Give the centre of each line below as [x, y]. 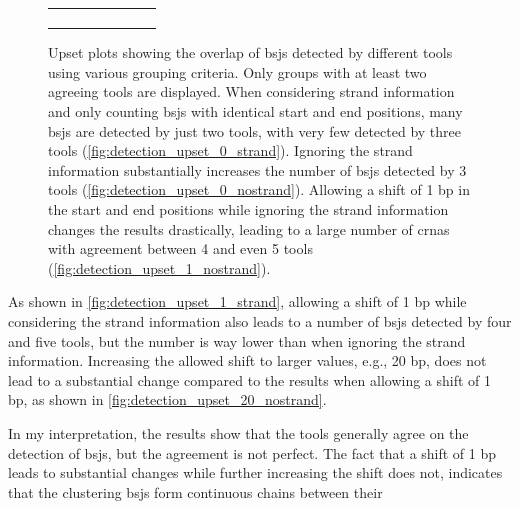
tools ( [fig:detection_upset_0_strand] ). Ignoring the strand [230, 150]
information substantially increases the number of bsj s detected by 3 [257, 169]
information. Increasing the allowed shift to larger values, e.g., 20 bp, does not [247, 360]
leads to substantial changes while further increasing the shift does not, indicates [255, 472]
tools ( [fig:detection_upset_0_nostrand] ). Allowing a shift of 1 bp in [259, 189]
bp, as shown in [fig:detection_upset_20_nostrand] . [167, 399]
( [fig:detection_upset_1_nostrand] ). [159, 267]
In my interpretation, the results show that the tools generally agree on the [238, 432]
